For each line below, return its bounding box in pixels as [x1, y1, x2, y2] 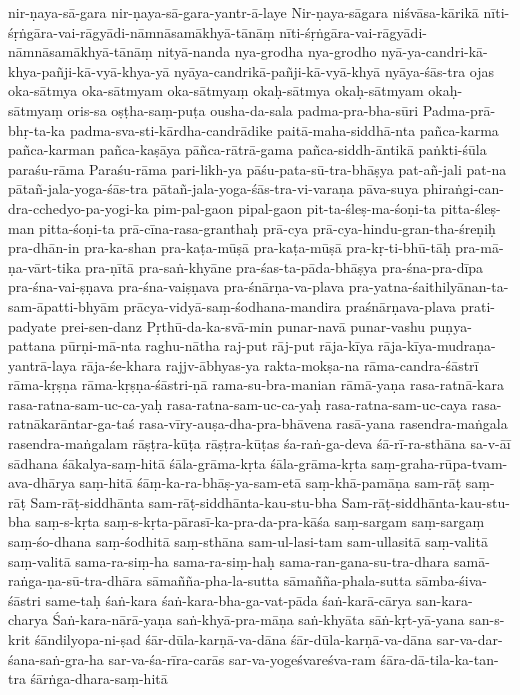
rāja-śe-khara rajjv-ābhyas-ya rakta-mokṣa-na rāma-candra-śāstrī [81, 354, 479, 375]
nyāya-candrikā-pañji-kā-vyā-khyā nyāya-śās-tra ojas [174, 60, 495, 81]
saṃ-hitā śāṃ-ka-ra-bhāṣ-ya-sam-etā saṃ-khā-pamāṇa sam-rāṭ [79, 472, 462, 493]
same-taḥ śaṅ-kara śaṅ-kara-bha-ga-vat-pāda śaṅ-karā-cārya [45, 589, 412, 610]
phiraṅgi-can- [423, 178, 504, 199]
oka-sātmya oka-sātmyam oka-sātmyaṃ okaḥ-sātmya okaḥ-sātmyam [8, 80, 424, 101]
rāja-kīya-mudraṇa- [378, 335, 496, 356]
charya [8, 609, 49, 630]
